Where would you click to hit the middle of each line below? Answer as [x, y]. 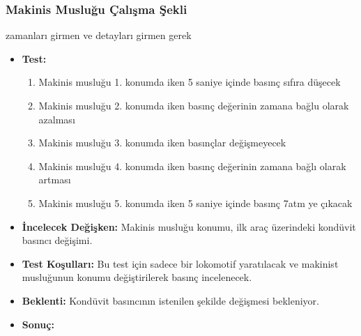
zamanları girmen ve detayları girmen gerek [99, 35]
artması [55, 180]
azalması [57, 119]
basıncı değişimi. [57, 240]
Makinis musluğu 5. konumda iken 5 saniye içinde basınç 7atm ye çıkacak [195, 203]
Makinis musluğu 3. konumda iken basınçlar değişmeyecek [162, 143]
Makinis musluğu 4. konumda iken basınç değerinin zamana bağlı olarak [192, 166]
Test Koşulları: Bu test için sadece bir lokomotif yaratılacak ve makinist [180, 263]
